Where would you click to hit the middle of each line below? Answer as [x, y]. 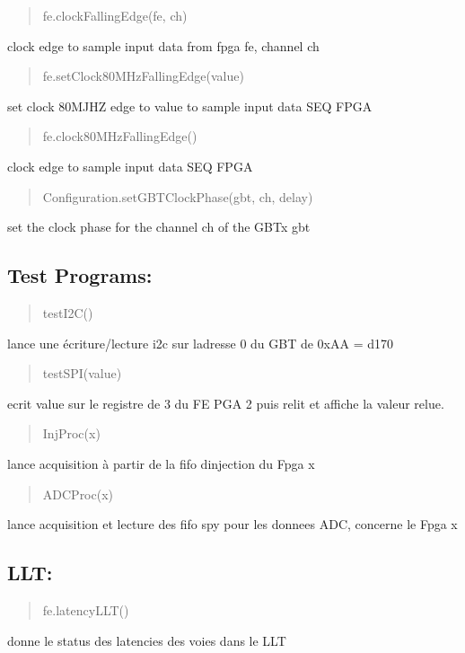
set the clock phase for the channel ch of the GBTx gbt [159, 227]
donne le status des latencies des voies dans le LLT [147, 640]
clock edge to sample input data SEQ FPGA [130, 166]
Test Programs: [80, 275]
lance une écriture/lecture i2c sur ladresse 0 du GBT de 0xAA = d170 [201, 343]
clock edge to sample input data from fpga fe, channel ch [163, 45]
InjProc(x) [71, 433]
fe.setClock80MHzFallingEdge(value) [143, 76]
